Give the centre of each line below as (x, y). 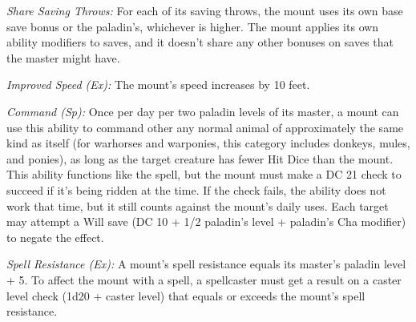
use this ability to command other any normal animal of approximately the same (205, 127)
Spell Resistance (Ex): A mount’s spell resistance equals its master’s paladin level (206, 264)
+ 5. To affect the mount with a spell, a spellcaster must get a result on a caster (204, 279)
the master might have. (63, 57)
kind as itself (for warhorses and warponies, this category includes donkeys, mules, (208, 143)
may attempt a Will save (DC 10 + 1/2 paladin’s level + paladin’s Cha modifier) (206, 221)
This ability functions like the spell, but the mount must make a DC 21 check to (204, 174)
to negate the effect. (55, 237)
